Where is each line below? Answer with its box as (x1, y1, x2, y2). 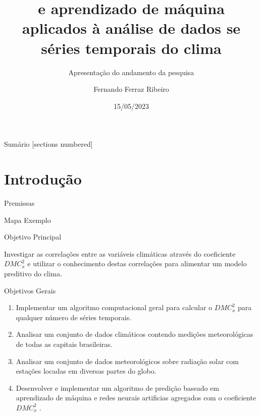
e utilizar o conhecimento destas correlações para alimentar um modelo (27, 258, 247, 269)
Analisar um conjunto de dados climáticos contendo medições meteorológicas (16, 329, 253, 339)
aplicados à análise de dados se (22, 18, 241, 38)
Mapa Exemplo (4, 214, 51, 225)
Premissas (4, 198, 35, 208)
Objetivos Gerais (4, 285, 56, 295)
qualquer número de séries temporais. (16, 312, 132, 322)
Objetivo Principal (4, 231, 62, 242)
